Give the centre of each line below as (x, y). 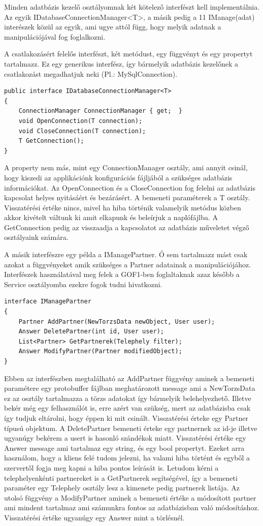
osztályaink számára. (36, 237)
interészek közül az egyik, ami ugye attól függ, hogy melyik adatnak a (113, 27)
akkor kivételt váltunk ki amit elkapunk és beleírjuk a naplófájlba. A (111, 217)
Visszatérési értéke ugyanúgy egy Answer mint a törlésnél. (94, 517)
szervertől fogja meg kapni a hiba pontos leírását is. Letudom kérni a (111, 467)
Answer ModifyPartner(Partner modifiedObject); (100, 351)
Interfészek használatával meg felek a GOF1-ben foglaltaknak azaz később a (122, 274)
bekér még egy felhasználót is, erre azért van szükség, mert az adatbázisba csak (127, 408)
